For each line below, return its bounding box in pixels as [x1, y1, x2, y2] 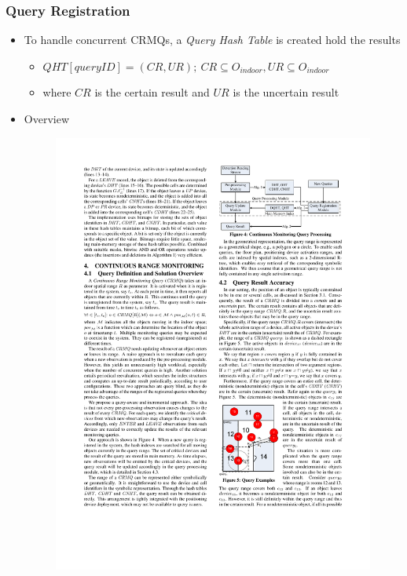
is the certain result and [94, 84, 210, 100]
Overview [24, 111, 70, 126]
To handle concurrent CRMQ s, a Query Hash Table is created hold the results [24, 31, 401, 48]
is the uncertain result [233, 84, 339, 100]
